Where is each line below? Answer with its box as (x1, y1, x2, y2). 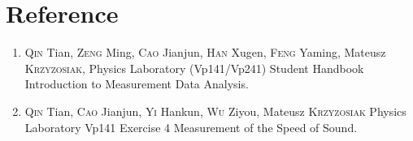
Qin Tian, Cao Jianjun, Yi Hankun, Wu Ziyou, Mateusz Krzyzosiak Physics (24, 102, 406, 119)
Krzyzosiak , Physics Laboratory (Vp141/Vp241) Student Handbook (24, 59, 364, 76)
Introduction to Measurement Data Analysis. (24, 75, 249, 92)
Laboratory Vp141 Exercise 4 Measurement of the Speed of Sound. (24, 118, 358, 135)
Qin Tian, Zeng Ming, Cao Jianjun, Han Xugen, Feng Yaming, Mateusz (24, 44, 386, 61)
